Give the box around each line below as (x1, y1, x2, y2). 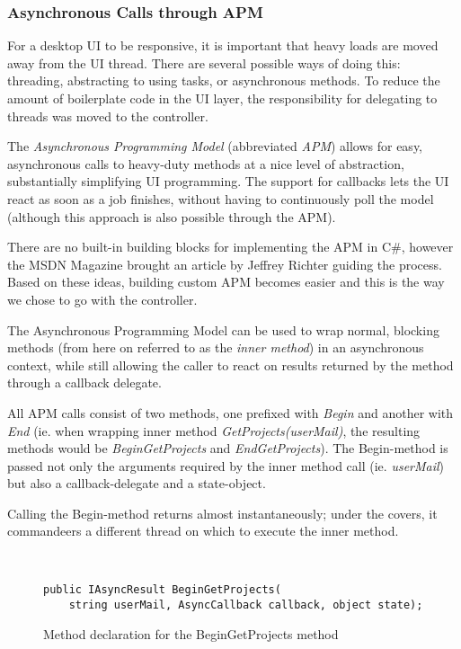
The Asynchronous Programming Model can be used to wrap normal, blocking (7, 320, 439, 339)
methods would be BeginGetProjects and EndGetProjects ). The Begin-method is (7, 439, 448, 458)
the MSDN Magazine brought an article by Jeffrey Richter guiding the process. (7, 254, 442, 273)
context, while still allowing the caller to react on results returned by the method (7, 355, 454, 374)
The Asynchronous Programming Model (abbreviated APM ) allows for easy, (7, 137, 423, 156)
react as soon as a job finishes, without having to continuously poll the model (7, 189, 434, 208)
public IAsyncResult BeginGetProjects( (43, 583, 281, 597)
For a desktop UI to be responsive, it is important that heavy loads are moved (7, 36, 439, 55)
